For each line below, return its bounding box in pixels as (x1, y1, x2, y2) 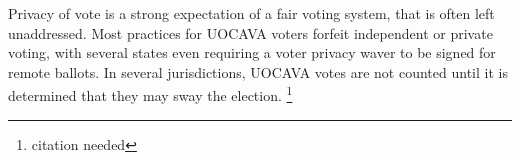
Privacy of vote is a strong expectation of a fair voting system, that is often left (8, 3, 495, 23)
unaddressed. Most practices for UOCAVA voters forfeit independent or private (8, 22, 493, 43)
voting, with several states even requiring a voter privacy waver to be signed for (8, 42, 496, 63)
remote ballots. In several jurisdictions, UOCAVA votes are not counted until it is (8, 61, 508, 82)
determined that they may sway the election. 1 (8, 82, 293, 106)
